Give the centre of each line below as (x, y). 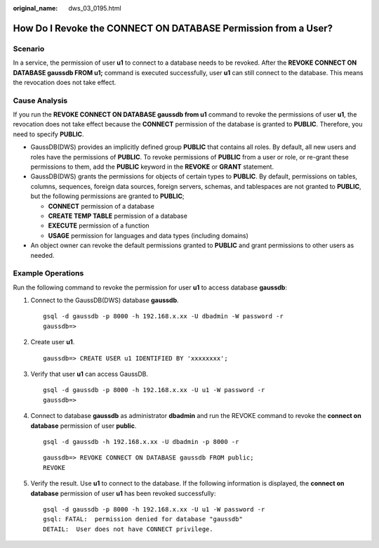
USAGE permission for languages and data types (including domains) (148, 235)
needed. (42, 255)
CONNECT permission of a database (101, 206)
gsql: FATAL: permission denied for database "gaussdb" (143, 519)
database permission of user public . (84, 426)
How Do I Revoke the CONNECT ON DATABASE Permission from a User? (173, 28)
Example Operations (48, 273)
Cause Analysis (40, 100)
